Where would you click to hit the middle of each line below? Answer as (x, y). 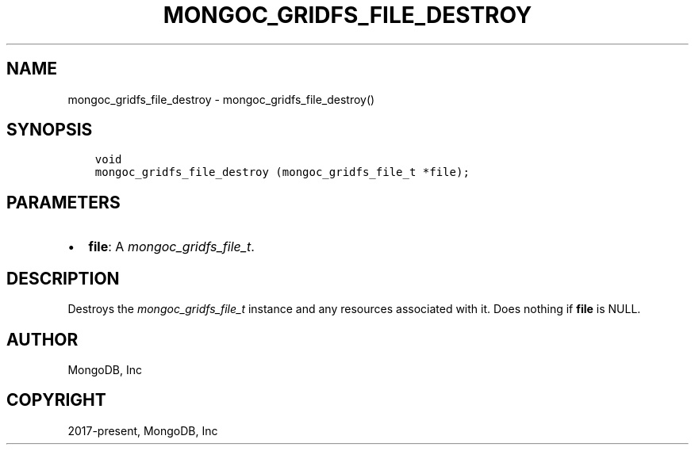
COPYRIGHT (56, 400)
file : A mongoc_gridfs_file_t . (171, 247)
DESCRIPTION (63, 278)
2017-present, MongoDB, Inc (143, 430)
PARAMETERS (63, 202)
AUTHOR (42, 339)
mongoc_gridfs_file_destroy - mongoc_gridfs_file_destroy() (221, 99)
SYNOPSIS (50, 130)
